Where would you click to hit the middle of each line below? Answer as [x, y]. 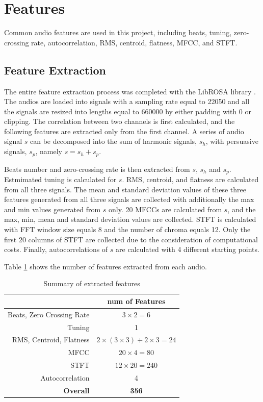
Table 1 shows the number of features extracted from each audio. [106, 266]
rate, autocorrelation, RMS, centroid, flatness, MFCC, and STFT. [134, 42]
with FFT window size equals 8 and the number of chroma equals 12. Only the [127, 229]
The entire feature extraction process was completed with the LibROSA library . [130, 91]
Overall [76, 390]
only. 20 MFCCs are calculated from [165, 209]
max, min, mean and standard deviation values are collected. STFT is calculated [130, 219]
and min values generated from [52, 209]
